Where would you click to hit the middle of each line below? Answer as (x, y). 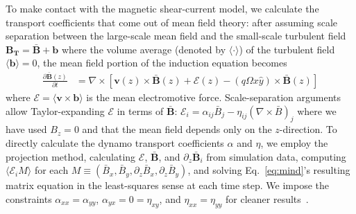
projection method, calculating (71, 156)
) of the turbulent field (287, 49)
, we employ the (294, 142)
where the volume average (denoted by (144, 49)
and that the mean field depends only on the (177, 129)
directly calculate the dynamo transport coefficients (115, 142)
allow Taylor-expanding (55, 110)
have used (26, 129)
